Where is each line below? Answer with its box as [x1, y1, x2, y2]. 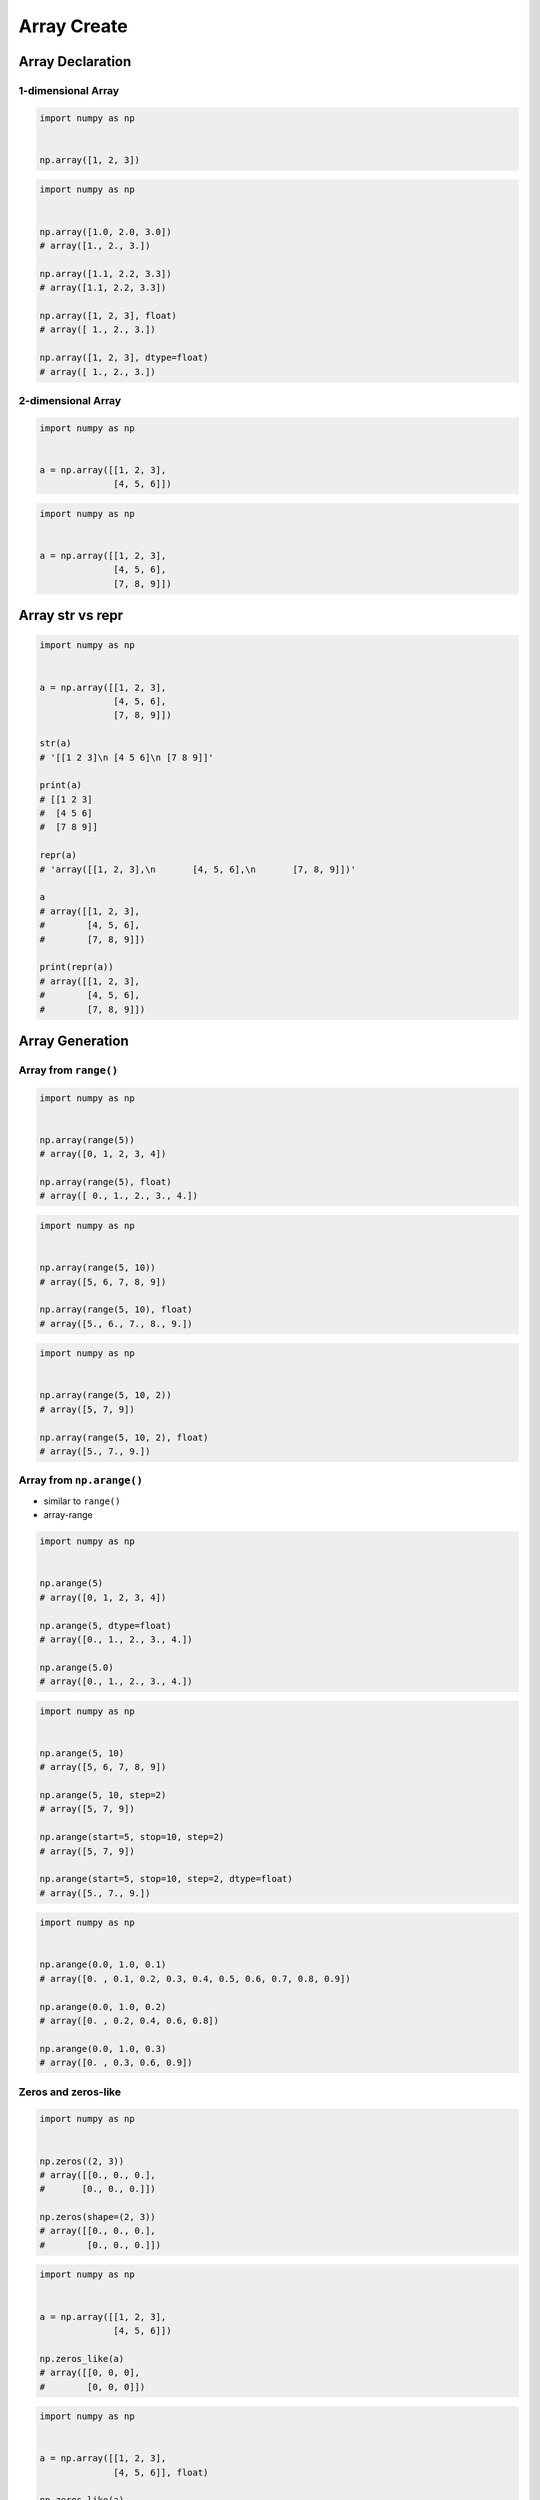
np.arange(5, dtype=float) [39, 1620, 172, 1631]
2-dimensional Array [18, 393, 122, 407]
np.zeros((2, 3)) [39, 2155, 125, 2167]
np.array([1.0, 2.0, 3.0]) [39, 226, 172, 237]
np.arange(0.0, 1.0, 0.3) [39, 2043, 167, 2054]
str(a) [39, 738, 72, 749]
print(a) [39, 780, 83, 791]
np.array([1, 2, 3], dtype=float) [39, 352, 209, 364]
